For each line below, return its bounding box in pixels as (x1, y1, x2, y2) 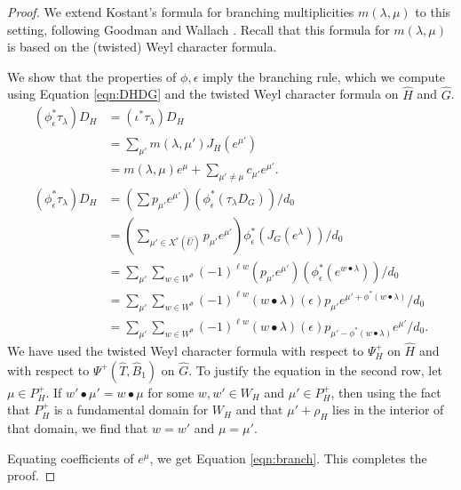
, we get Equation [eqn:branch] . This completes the (149, 448, 427, 467)
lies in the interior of (331, 400, 444, 419)
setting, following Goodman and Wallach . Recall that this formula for (7, 20, 390, 38)
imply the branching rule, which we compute (203, 67, 446, 85)
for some (147, 382, 195, 401)
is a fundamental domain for (53, 400, 209, 419)
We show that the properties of (7, 67, 177, 85)
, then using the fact (330, 382, 441, 401)
